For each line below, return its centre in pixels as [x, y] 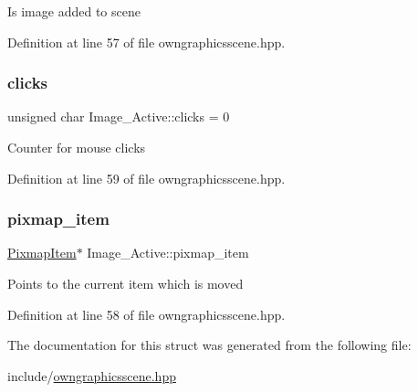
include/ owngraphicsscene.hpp [92, 375]
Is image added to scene [74, 11]
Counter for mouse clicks [77, 147]
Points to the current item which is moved [125, 283]
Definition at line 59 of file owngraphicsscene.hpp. [146, 178]
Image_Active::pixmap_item [168, 253]
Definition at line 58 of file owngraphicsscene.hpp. [146, 314]
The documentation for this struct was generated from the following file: [209, 345]
